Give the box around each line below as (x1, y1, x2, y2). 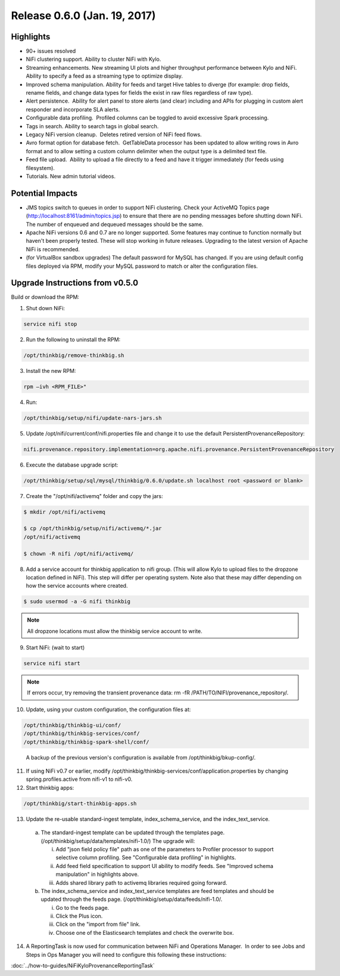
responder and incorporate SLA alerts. (26, 106, 120, 113)
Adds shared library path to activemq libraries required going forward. (55, 879, 227, 886)
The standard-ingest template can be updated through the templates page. (40, 829, 225, 836)
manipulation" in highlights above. (55, 871, 139, 878)
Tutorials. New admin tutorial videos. (26, 172, 116, 180)
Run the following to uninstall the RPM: (26, 336, 121, 343)
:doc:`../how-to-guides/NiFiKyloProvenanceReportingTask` (11, 962, 155, 969)
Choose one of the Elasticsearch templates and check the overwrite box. (55, 929, 235, 936)
